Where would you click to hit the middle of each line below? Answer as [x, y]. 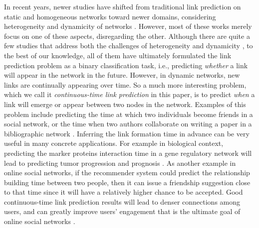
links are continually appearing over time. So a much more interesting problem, [125, 84]
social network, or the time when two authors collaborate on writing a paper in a [128, 124]
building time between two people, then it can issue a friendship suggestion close [127, 182]
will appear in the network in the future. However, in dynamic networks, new [122, 75]
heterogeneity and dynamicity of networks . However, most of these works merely [128, 26]
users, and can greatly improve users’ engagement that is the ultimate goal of [122, 211]
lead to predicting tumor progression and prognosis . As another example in [120, 163]
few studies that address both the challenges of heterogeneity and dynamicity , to [129, 46]
